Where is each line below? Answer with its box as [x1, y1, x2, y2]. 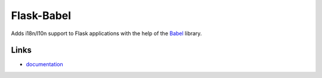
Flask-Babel [11, 9, 72, 22]
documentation [26, 61, 64, 68]
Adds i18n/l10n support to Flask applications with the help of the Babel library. [11, 30, 202, 37]
